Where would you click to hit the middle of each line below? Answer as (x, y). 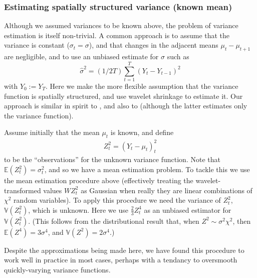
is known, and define (142, 132)
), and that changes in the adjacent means (154, 45)
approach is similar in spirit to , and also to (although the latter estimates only (126, 106)
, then (242, 221)
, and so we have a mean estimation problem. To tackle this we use (147, 169)
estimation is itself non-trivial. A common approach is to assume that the (117, 35)
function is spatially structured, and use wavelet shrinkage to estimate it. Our (123, 96)
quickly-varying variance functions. (57, 269)
